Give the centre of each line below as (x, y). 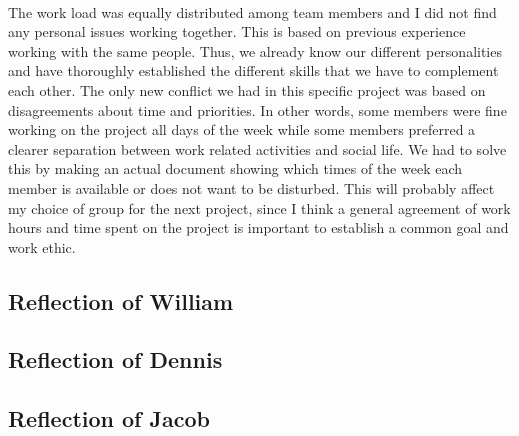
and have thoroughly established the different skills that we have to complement (253, 70)
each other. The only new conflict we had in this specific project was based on (247, 89)
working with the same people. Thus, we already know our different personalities (255, 50)
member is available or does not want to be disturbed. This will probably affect (251, 187)
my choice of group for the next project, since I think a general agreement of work (259, 207)
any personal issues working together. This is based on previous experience (237, 31)
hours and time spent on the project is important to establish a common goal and (258, 227)
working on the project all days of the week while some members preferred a (242, 129)
